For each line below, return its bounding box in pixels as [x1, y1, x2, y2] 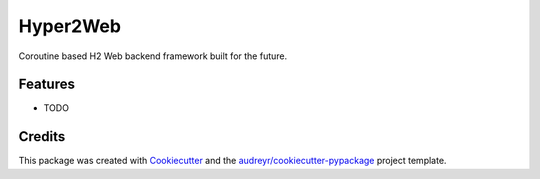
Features [18, 76, 75, 93]
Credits [18, 128, 66, 145]
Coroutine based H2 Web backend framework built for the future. [18, 50, 288, 62]
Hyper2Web [18, 15, 122, 37]
